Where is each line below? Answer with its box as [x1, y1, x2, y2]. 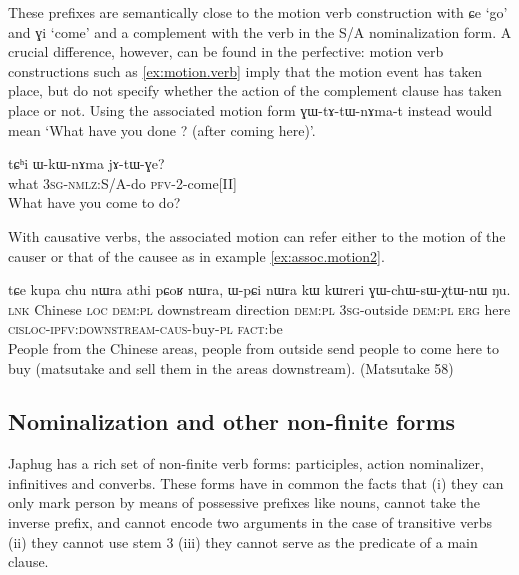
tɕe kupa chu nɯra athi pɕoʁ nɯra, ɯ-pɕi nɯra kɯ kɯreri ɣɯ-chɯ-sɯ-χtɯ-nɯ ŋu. [8, 279, 511, 300]
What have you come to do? [8, 192, 181, 213]
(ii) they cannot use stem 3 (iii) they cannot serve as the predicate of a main [8, 531, 478, 552]
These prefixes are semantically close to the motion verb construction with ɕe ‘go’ [8, 2, 508, 22]
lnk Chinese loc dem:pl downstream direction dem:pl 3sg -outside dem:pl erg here [8, 298, 511, 319]
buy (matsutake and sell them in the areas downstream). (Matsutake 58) [8, 357, 454, 378]
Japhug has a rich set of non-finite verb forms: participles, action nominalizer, [8, 453, 484, 474]
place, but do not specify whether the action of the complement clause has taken [8, 80, 502, 101]
